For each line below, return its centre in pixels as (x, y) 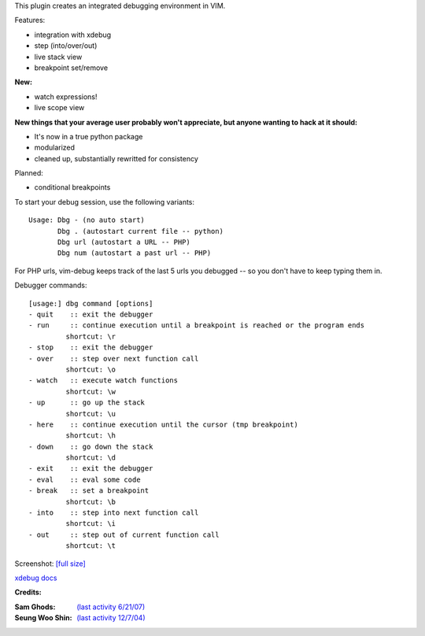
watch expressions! (66, 96)
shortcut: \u (91, 414)
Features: (30, 20)
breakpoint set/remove (71, 68)
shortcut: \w (91, 391)
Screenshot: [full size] (50, 564)
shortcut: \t (91, 546)
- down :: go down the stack (91, 446)
